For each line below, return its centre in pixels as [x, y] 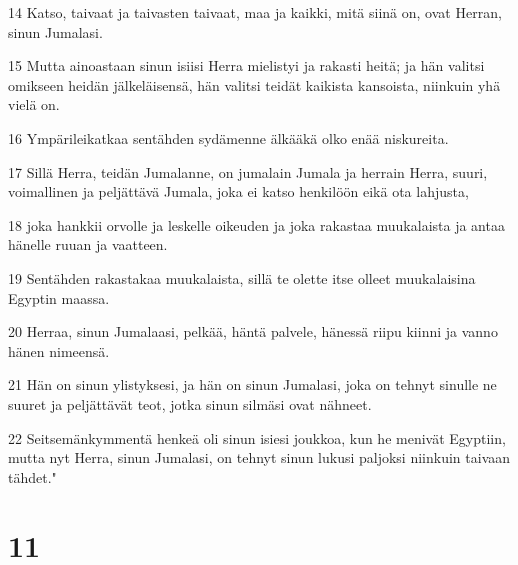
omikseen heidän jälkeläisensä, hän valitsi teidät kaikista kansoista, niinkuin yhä [254, 84]
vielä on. [34, 104]
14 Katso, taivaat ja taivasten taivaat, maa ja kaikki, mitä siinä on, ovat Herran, [255, 12]
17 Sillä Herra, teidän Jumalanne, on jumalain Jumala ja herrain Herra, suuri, [248, 171]
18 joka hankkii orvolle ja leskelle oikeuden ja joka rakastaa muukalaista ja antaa [256, 224]
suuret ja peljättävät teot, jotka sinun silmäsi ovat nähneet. [190, 403]
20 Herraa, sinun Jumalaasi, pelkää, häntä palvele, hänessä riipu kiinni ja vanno [253, 331]
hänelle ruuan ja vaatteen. [88, 244]
